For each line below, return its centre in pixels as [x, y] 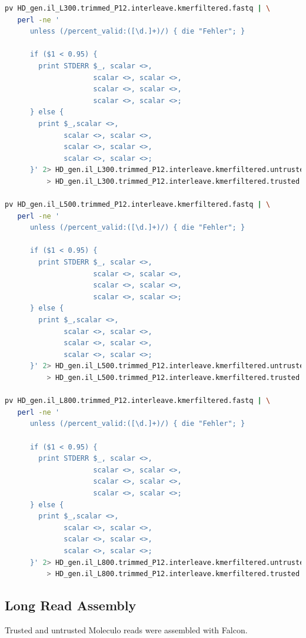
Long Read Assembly [71, 605]
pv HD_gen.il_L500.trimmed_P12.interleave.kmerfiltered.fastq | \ [138, 205]
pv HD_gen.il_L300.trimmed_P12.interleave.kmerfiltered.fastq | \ [138, 8]
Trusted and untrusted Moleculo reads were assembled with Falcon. [126, 629]
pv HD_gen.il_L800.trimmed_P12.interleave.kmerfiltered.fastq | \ [138, 401]
